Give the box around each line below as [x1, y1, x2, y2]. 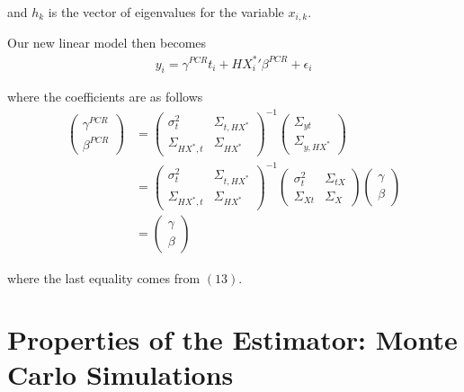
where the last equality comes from [7, 268, 201, 287]
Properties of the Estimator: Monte [7, 321, 458, 358]
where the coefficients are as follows [7, 87, 203, 106]
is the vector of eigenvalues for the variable [48, 3, 284, 21]
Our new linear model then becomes [7, 33, 207, 52]
